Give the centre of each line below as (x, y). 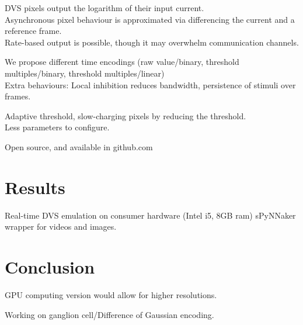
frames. (18, 96)
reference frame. (33, 31)
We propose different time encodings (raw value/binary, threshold (122, 62)
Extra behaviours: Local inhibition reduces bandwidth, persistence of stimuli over (150, 84)
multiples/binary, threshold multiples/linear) (85, 73)
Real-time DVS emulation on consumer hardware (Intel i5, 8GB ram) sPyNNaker (150, 215)
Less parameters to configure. (57, 127)
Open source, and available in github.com (79, 146)
